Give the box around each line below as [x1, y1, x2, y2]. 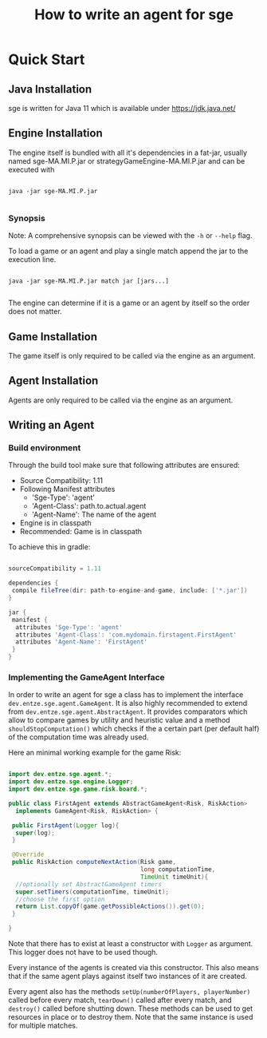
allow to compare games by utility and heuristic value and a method [8, 715, 230, 725]
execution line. [8, 255, 57, 264]
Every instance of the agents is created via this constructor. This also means [8, 963, 259, 973]
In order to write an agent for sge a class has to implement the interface [8, 690, 244, 699]
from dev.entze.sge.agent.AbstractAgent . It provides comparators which [8, 707, 248, 716]
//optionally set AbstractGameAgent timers [15, 880, 162, 888]
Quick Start [8, 50, 85, 69]
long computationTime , [139, 866, 216, 874]
